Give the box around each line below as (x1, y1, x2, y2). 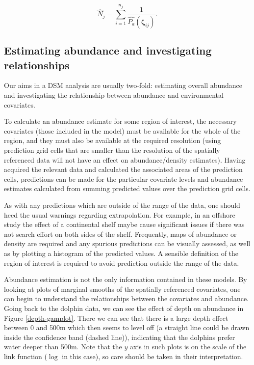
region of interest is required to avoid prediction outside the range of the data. (4, 257, 239, 268)
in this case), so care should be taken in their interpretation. (62, 351, 243, 361)
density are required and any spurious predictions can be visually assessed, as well (4, 238, 251, 249)
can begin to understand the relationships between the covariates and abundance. (4, 293, 249, 304)
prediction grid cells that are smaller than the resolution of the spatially (4, 145, 220, 155)
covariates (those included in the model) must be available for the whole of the (4, 125, 241, 136)
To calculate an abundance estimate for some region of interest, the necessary (4, 116, 237, 126)
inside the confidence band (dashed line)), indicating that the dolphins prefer (4, 332, 235, 342)
